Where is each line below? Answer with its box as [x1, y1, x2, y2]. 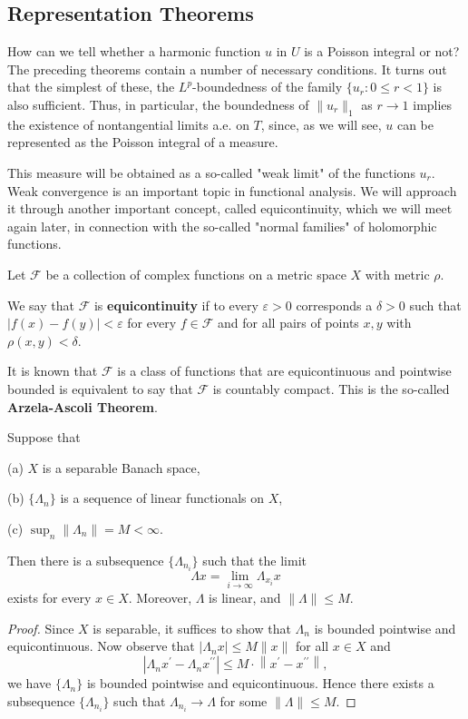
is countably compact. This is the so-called [212, 379, 450, 398]
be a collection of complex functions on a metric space [45, 264, 346, 283]
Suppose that [7, 428, 81, 447]
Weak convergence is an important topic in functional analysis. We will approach [7, 181, 457, 200]
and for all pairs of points [218, 313, 359, 332]
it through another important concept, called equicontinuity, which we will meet [7, 199, 453, 218]
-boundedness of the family [192, 77, 343, 96]
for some [219, 691, 268, 710]
